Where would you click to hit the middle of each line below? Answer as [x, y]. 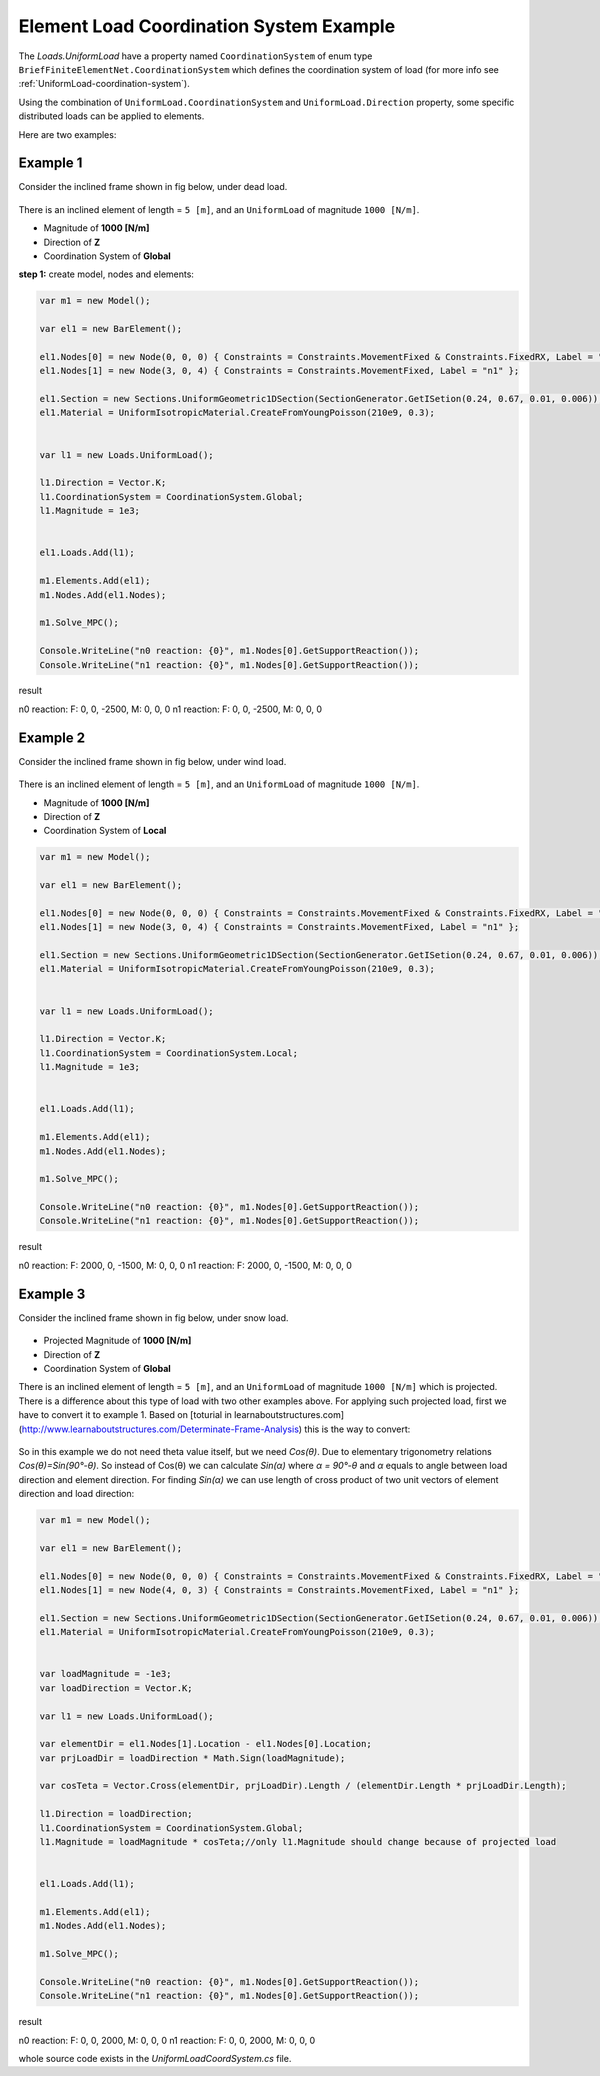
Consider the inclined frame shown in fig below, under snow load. [153, 1317]
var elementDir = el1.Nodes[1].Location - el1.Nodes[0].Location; [205, 1744]
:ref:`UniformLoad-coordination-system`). [104, 84]
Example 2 [51, 737]
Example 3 [52, 1293]
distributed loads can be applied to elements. [111, 116]
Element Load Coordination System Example [207, 26]
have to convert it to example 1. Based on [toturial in [125, 1415]
